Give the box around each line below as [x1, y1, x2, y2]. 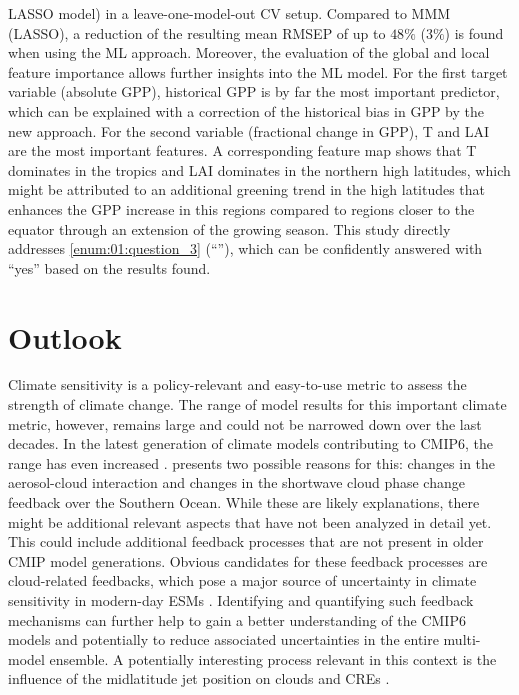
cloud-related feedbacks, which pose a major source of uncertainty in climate [8, 570, 477, 591]
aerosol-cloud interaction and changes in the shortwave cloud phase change [8, 472, 465, 493]
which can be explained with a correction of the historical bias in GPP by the [8, 100, 485, 121]
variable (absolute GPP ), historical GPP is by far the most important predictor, [8, 81, 500, 102]
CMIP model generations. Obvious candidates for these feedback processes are [8, 550, 488, 571]
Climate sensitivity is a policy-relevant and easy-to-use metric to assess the [8, 374, 467, 395]
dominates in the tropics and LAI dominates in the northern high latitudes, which [8, 159, 511, 180]
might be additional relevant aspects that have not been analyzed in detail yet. [8, 511, 492, 532]
